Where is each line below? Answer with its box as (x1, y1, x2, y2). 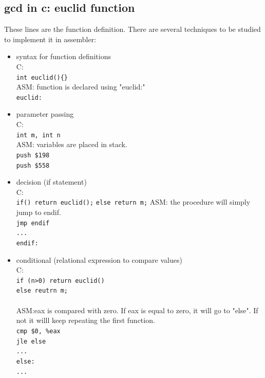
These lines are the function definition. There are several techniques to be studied (4, 24, 261, 34)
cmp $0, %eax (16, 327, 61, 335)
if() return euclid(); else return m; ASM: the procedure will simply (16, 196, 251, 207)
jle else (16, 337, 46, 345)
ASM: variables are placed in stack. (16, 139, 127, 150)
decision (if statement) (16, 176, 87, 187)
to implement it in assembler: (4, 33, 97, 44)
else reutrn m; (16, 287, 68, 295)
